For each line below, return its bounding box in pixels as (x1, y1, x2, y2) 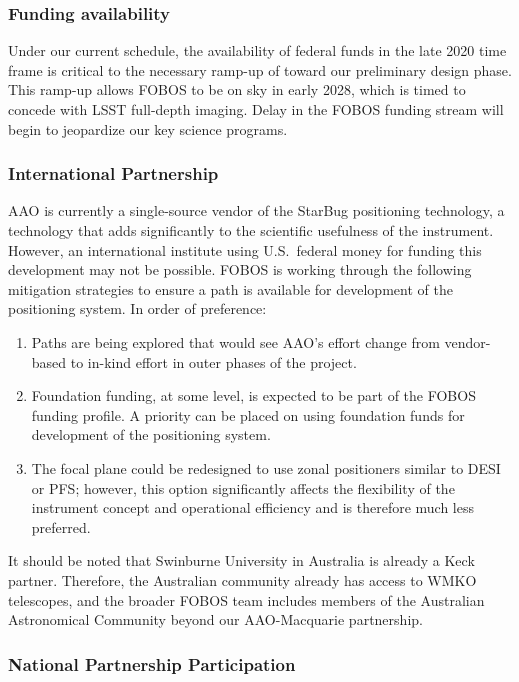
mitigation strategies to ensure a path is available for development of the (8, 278, 453, 299)
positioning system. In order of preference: (8, 298, 267, 319)
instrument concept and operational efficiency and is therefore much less (31, 497, 475, 518)
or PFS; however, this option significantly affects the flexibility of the (31, 477, 455, 498)
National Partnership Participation (8, 651, 296, 676)
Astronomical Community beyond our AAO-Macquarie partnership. (8, 609, 423, 630)
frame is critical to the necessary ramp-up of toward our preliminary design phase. (8, 59, 512, 80)
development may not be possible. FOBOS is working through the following (8, 259, 472, 280)
